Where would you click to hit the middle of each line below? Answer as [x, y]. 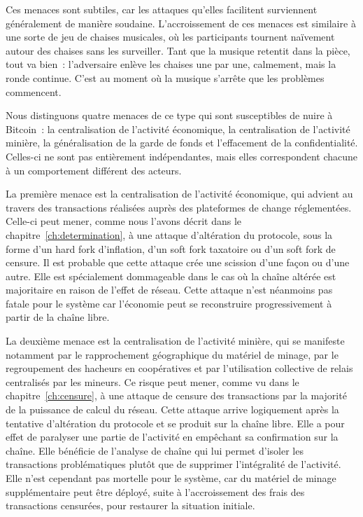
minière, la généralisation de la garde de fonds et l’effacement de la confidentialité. [182, 143]
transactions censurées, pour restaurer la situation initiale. [130, 505]
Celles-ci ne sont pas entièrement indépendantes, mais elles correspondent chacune [182, 156]
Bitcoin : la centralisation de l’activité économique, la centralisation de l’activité [178, 129]
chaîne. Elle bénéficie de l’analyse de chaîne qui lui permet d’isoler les [155, 450]
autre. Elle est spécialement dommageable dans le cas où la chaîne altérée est [171, 276]
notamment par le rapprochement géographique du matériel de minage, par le [172, 354]
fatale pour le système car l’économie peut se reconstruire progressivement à [169, 303]
